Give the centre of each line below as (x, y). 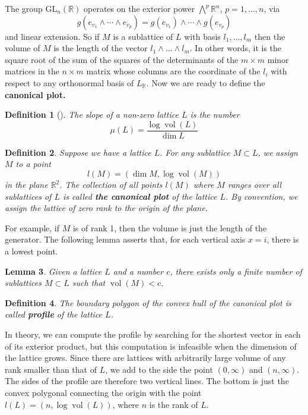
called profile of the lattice (54, 314)
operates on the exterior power (139, 8)
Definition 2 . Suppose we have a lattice (78, 152)
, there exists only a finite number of (236, 271)
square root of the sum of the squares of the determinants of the (122, 59)
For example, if (32, 227)
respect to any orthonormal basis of (69, 82)
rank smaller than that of (51, 369)
